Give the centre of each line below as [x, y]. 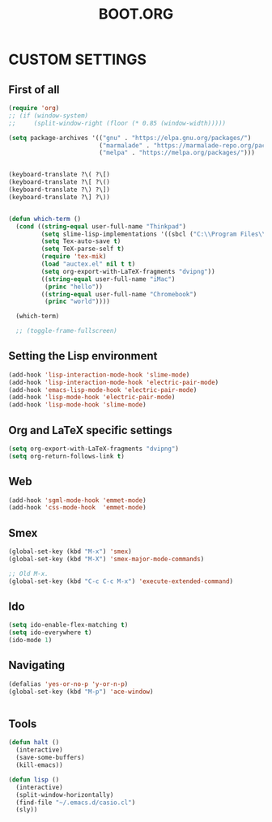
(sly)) [27, 810]
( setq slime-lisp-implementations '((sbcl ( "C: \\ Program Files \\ [153, 234]
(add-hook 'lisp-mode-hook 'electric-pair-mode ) [92, 398]
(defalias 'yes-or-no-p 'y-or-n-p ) [68, 684]
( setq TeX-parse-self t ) [83, 249]
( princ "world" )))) [77, 302]
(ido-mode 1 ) [30, 641]
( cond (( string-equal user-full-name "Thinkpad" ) [101, 226]
